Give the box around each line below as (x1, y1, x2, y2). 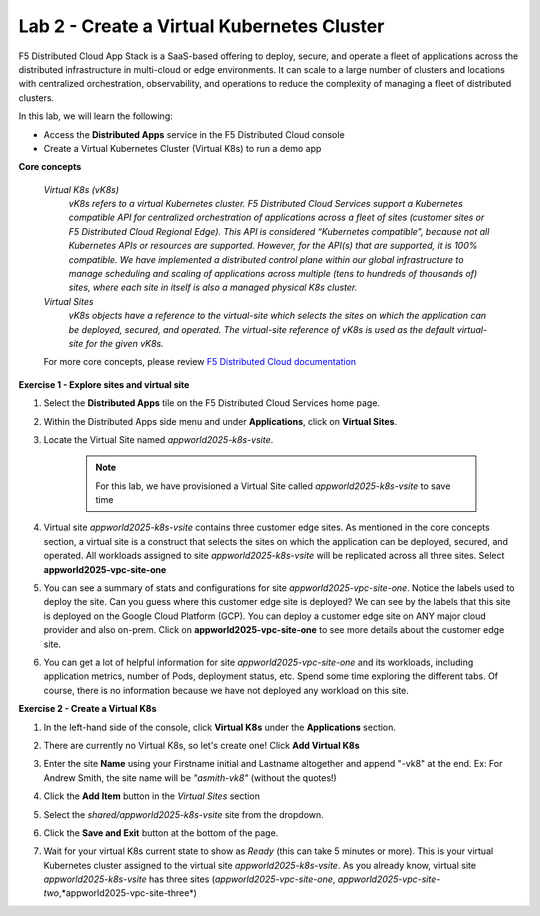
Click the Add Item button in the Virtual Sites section (43, 790, 260, 802)
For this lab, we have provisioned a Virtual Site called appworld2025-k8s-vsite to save (95, 480, 451, 492)
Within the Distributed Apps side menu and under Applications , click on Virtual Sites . (43, 415, 398, 427)
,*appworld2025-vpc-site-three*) (58, 887, 197, 899)
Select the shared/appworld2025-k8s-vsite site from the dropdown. (43, 808, 324, 820)
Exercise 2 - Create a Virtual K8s (18, 703, 157, 715)
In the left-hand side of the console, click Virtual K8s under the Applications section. (43, 721, 397, 733)
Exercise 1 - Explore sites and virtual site (18, 378, 190, 390)
